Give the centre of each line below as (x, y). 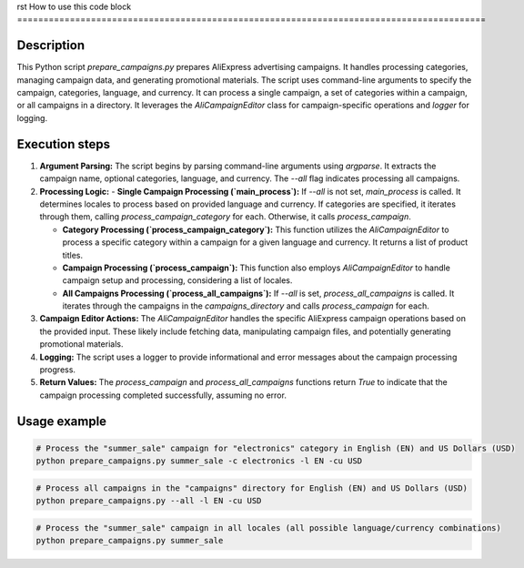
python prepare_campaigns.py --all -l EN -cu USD (149, 501)
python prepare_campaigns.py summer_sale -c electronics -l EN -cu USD (199, 461)
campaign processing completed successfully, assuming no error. (163, 395)
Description (51, 46)
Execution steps (64, 144)
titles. (73, 255)
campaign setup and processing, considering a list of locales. (177, 280)
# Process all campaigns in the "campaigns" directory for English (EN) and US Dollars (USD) (252, 488)
